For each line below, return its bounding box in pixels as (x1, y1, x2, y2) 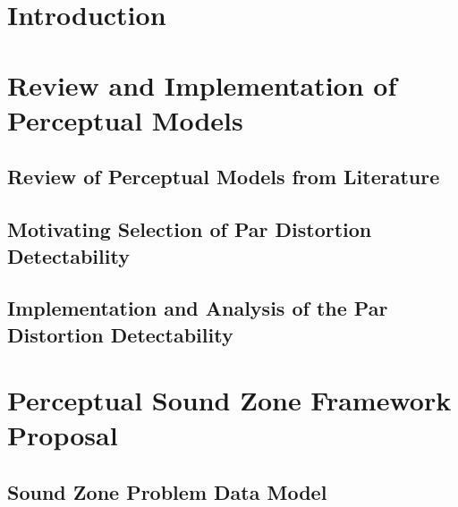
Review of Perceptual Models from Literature (7, 163, 440, 190)
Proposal (7, 417, 118, 453)
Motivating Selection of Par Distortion (7, 215, 372, 243)
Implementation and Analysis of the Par (7, 294, 388, 322)
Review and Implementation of (7, 66, 397, 103)
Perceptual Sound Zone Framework (7, 382, 452, 418)
